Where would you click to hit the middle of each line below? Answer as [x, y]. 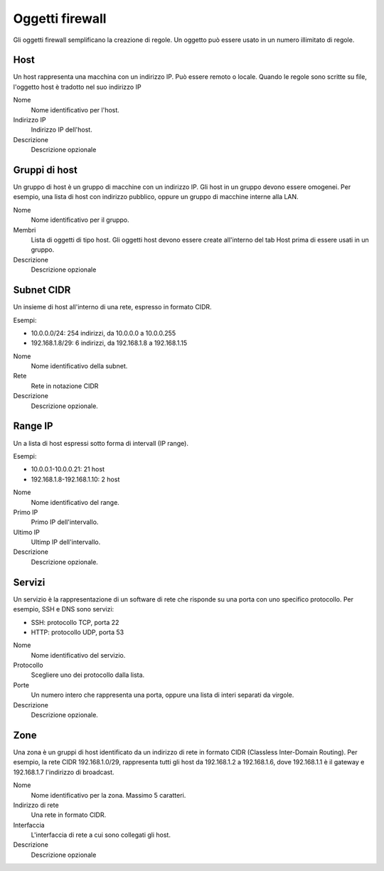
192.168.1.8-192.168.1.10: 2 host [75, 479]
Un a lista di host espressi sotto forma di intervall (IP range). [101, 443]
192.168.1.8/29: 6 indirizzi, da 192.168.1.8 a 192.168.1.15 [109, 343]
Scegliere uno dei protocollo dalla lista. [88, 675]
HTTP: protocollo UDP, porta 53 [78, 632]
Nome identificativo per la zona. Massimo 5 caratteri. [108, 795]
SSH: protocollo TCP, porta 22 [75, 622]
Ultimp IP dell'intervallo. [66, 542]
